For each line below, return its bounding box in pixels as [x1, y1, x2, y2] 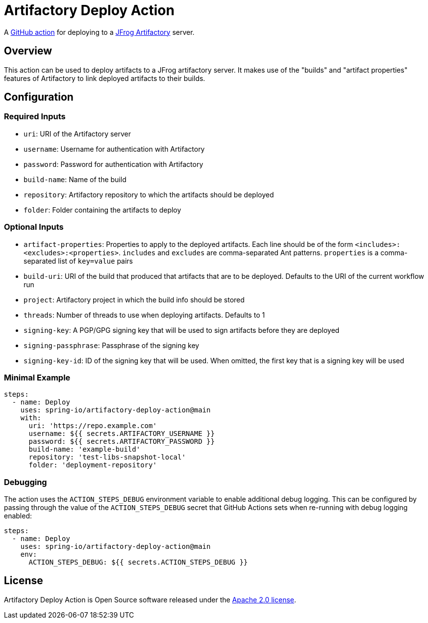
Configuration [4, 91, 74, 104]
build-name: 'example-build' [28, 445, 141, 454]
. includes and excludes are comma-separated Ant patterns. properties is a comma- [118, 248, 408, 257]
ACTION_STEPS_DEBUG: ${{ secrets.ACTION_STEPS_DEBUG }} [28, 558, 248, 567]
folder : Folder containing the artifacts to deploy [24, 205, 181, 214]
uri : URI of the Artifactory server [24, 129, 131, 138]
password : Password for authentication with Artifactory [24, 160, 203, 168]
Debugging [4, 477, 47, 487]
